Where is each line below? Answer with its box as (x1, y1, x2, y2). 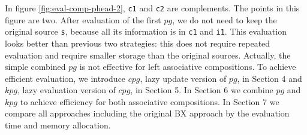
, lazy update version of (140, 72, 227, 84)
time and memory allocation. (5, 119, 111, 131)
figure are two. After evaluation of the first (5, 13, 161, 26)
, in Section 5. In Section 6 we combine (130, 84, 273, 96)
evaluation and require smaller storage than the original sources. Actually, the (5, 48, 291, 61)
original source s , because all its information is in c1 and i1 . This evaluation (5, 25, 287, 38)
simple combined (5, 60, 66, 73)
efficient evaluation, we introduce (5, 72, 126, 84)
